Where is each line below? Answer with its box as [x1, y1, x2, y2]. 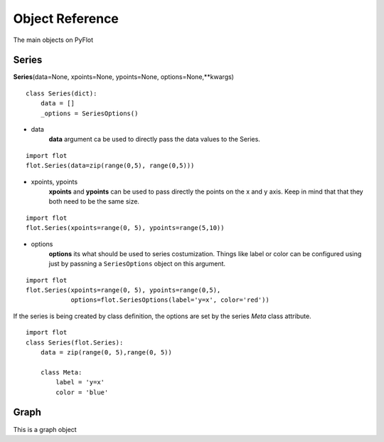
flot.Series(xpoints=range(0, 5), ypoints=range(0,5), [26, 286, 221, 295]
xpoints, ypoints [31, 177, 78, 186]
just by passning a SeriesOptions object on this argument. [48, 260, 226, 268]
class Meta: [40, 368, 82, 377]
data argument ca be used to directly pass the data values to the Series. [48, 135, 261, 144]
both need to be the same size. [48, 197, 140, 206]
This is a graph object [13, 425, 78, 433]
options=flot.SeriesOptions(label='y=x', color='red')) [70, 296, 270, 304]
